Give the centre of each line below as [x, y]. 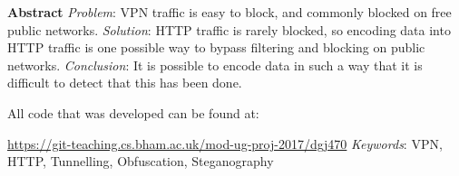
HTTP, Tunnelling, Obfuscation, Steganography [141, 161]
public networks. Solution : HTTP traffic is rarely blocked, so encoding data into [229, 29]
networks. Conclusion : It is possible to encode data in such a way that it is [215, 65]
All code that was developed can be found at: [133, 112]
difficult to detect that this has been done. [125, 83]
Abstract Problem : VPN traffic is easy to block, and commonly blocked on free [229, 12]
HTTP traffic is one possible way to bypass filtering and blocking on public [216, 47]
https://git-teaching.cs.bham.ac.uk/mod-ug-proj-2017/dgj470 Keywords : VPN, [225, 143]
